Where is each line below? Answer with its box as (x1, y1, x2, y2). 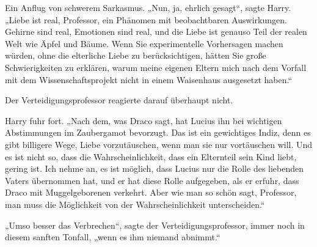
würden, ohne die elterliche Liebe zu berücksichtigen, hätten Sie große (5, 49, 266, 62)
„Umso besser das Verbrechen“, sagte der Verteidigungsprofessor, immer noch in (5, 218, 305, 231)
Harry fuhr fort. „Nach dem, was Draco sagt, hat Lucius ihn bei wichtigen (5, 114, 282, 127)
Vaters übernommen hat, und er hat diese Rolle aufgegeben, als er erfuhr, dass (5, 174, 299, 186)
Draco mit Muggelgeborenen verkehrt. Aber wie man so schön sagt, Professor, (5, 186, 297, 199)
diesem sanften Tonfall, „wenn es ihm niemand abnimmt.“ (5, 230, 220, 243)
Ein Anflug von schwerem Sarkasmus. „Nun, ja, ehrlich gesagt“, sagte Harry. (5, 1, 291, 13)
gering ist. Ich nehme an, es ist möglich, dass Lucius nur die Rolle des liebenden (5, 162, 304, 175)
